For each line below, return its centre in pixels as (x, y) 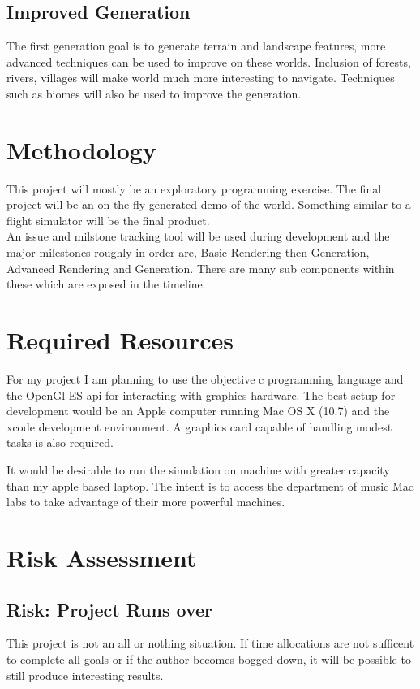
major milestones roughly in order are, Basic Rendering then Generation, (188, 252)
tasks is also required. (60, 442)
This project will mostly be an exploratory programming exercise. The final (194, 188)
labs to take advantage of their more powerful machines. (146, 502)
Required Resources (120, 340)
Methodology (81, 149)
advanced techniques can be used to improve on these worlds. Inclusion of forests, (209, 61)
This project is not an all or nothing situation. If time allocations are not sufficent (210, 643)
